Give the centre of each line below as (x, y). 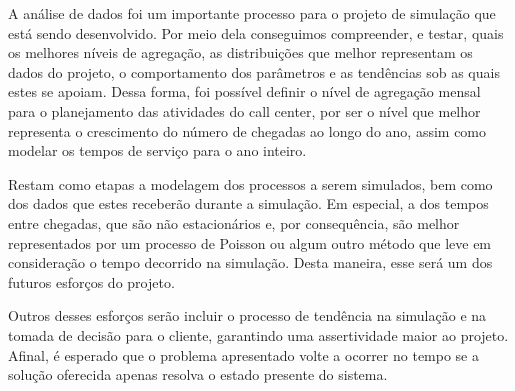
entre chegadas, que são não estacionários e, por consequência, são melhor (234, 222)
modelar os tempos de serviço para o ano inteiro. (157, 150)
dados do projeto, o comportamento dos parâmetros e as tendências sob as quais (254, 71)
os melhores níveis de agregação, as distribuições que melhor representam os (240, 52)
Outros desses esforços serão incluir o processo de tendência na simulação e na (247, 315)
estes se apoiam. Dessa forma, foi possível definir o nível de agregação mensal (244, 91)
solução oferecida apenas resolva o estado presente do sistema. (198, 374)
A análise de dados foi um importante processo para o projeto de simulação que (252, 13)
